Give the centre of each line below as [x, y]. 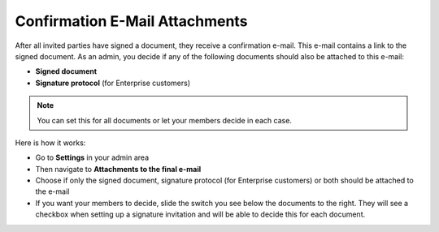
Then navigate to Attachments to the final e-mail [118, 169]
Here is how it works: [50, 143]
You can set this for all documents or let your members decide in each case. [165, 120]
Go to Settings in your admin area [92, 157]
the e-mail [52, 191]
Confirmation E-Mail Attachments [131, 21]
